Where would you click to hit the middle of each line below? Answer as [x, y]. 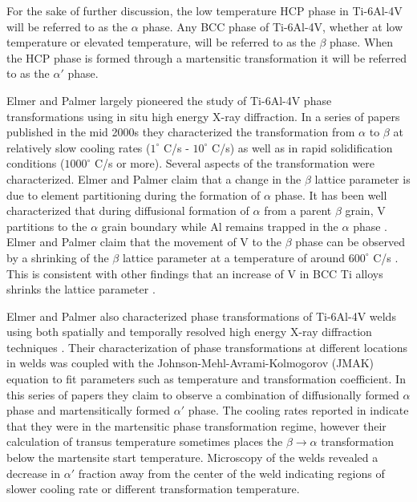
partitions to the [47, 226]
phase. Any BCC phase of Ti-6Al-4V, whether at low [273, 26]
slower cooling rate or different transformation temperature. [153, 489]
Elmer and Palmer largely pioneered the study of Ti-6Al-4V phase [169, 100]
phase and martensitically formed [89, 410]
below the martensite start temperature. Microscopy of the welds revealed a [192, 457]
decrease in [33, 473]
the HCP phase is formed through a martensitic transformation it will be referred [206, 57]
